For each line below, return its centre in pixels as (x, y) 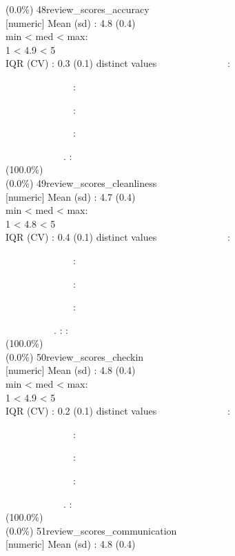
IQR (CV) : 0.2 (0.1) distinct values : (118, 411)
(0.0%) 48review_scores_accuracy (78, 9)
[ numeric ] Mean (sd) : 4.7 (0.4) (71, 196)
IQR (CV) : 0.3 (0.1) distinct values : (118, 63)
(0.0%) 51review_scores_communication (91, 530)
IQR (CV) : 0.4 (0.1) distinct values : (118, 237)
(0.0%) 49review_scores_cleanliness (81, 182)
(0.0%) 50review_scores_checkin (75, 356)
